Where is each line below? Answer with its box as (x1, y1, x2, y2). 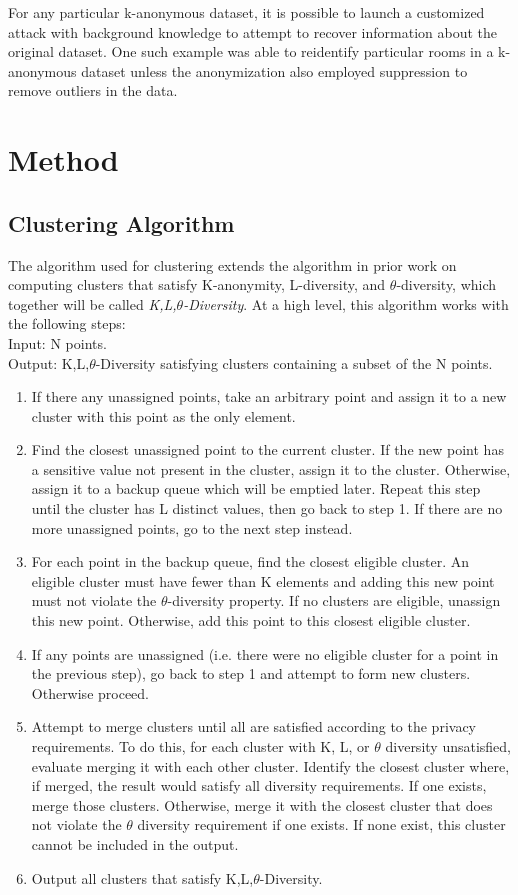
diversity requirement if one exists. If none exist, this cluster (137, 814, 506, 835)
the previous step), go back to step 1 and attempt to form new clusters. (31, 663, 471, 684)
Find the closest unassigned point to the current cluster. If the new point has (31, 439, 504, 460)
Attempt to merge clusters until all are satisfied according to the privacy (31, 716, 476, 737)
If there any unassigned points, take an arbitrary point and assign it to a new (31, 386, 507, 407)
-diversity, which (396, 274, 497, 295)
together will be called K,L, (8, 293, 177, 314)
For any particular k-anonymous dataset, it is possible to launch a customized (8, 2, 485, 22)
